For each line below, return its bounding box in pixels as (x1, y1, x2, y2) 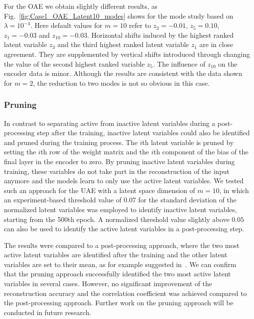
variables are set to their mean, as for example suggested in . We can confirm (4, 259, 236, 269)
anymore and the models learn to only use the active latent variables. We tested (4, 175, 244, 186)
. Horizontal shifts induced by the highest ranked (87, 29, 234, 40)
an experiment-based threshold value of (4, 195, 122, 205)
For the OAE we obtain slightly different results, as (4, 1, 158, 11)
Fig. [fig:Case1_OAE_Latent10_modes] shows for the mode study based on (4, 10, 233, 21)
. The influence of (153, 58, 206, 69)
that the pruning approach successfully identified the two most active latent (4, 269, 231, 279)
